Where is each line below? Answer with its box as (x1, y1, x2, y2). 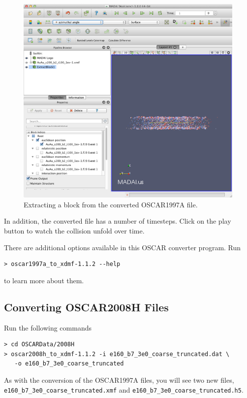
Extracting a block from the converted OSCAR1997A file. (24, 199, 198, 209)
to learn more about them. (4, 275, 84, 285)
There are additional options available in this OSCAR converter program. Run (4, 242, 241, 252)
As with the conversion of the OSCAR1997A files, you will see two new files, (4, 374, 234, 385)
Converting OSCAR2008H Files (4, 299, 169, 314)
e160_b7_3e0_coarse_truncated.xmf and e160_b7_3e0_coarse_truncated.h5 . (4, 384, 244, 395)
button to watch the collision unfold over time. (4, 226, 145, 236)
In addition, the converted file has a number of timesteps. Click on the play (4, 216, 231, 226)
